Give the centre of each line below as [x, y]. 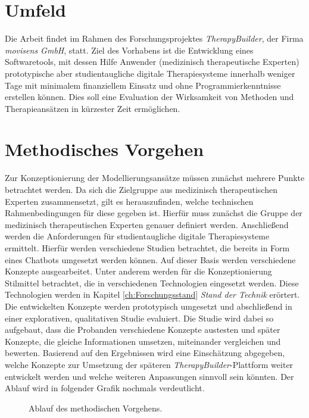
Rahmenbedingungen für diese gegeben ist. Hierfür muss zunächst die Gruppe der [154, 213]
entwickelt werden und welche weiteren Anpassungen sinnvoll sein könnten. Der [149, 376]
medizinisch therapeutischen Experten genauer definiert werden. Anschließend [147, 224]
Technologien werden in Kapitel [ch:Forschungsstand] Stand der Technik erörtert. [152, 294]
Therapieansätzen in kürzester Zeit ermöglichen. [93, 108]
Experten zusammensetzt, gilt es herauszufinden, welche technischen [129, 201]
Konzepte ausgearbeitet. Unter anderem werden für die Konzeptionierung [138, 271]
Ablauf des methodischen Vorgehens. [96, 408]
